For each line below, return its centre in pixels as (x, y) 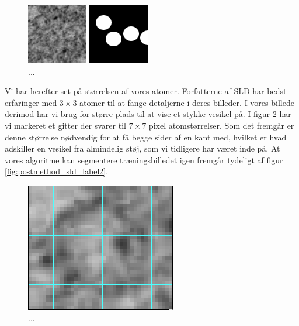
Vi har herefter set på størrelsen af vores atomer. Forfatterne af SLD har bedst (146, 91)
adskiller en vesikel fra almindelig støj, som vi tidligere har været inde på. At (142, 148)
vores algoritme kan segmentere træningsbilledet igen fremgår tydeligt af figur (144, 159)
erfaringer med (31, 102)
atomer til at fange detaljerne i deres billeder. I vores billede (187, 102)
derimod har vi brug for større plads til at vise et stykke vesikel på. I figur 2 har (148, 114)
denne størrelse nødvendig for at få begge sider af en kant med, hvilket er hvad (146, 137)
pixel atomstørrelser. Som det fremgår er (221, 125)
